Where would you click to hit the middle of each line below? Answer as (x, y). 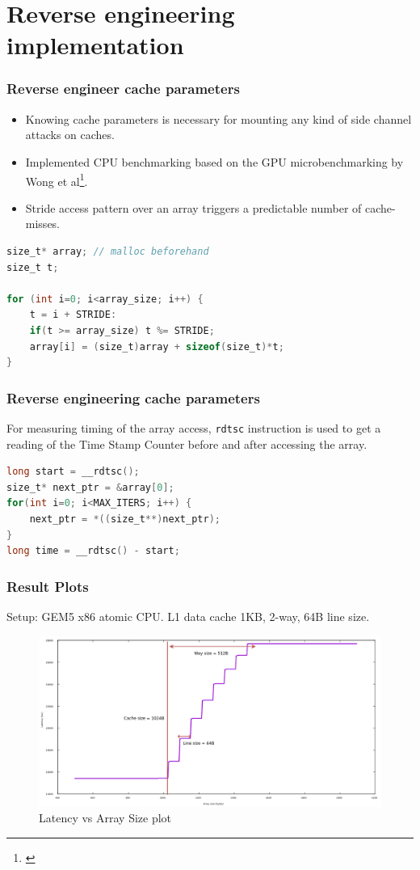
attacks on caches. (70, 135)
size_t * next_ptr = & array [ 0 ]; (90, 487)
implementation (95, 45)
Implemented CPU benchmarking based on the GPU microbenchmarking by (214, 161)
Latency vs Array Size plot (105, 818)
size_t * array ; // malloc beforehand (108, 251)
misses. (43, 224)
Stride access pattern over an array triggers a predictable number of (193, 207)
